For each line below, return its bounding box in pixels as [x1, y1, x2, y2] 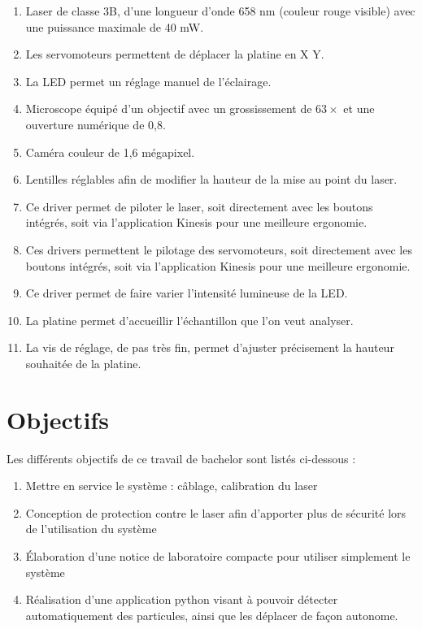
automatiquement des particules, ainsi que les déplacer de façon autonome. [25, 606, 398, 623]
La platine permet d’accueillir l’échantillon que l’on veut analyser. [25, 311, 354, 328]
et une [343, 100, 375, 117]
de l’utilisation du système [25, 520, 157, 537]
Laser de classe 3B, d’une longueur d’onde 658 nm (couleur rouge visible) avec [25, 2, 415, 19]
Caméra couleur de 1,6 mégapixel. [25, 143, 195, 160]
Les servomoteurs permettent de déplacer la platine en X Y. [25, 46, 324, 63]
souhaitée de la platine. [25, 354, 141, 371]
